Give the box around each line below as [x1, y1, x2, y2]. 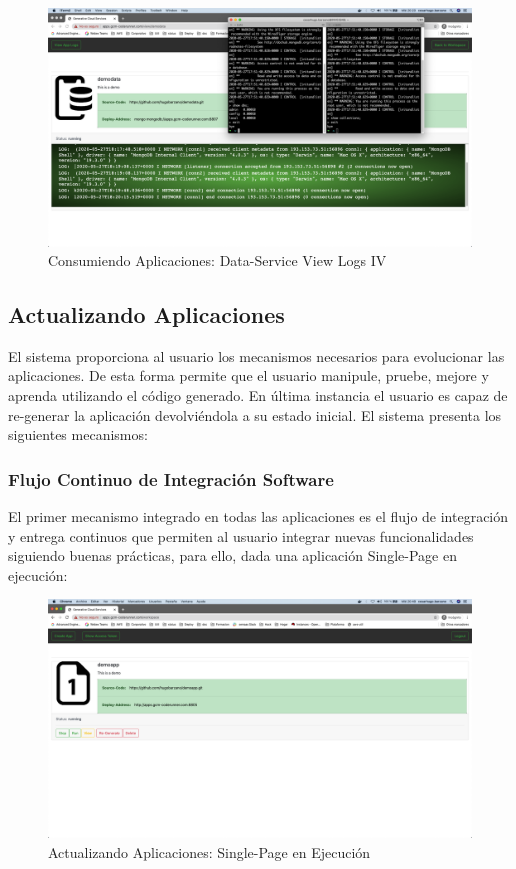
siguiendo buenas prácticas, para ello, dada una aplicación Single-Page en [8, 545, 457, 566]
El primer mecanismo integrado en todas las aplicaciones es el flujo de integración [8, 506, 509, 527]
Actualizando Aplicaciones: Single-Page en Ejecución [48, 841, 371, 862]
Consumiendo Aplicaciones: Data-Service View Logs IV [48, 250, 387, 271]
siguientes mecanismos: [8, 424, 148, 445]
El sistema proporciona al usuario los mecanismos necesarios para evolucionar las [8, 345, 505, 366]
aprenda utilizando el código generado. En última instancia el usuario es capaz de [8, 385, 508, 406]
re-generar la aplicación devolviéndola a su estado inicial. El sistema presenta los [8, 404, 502, 425]
